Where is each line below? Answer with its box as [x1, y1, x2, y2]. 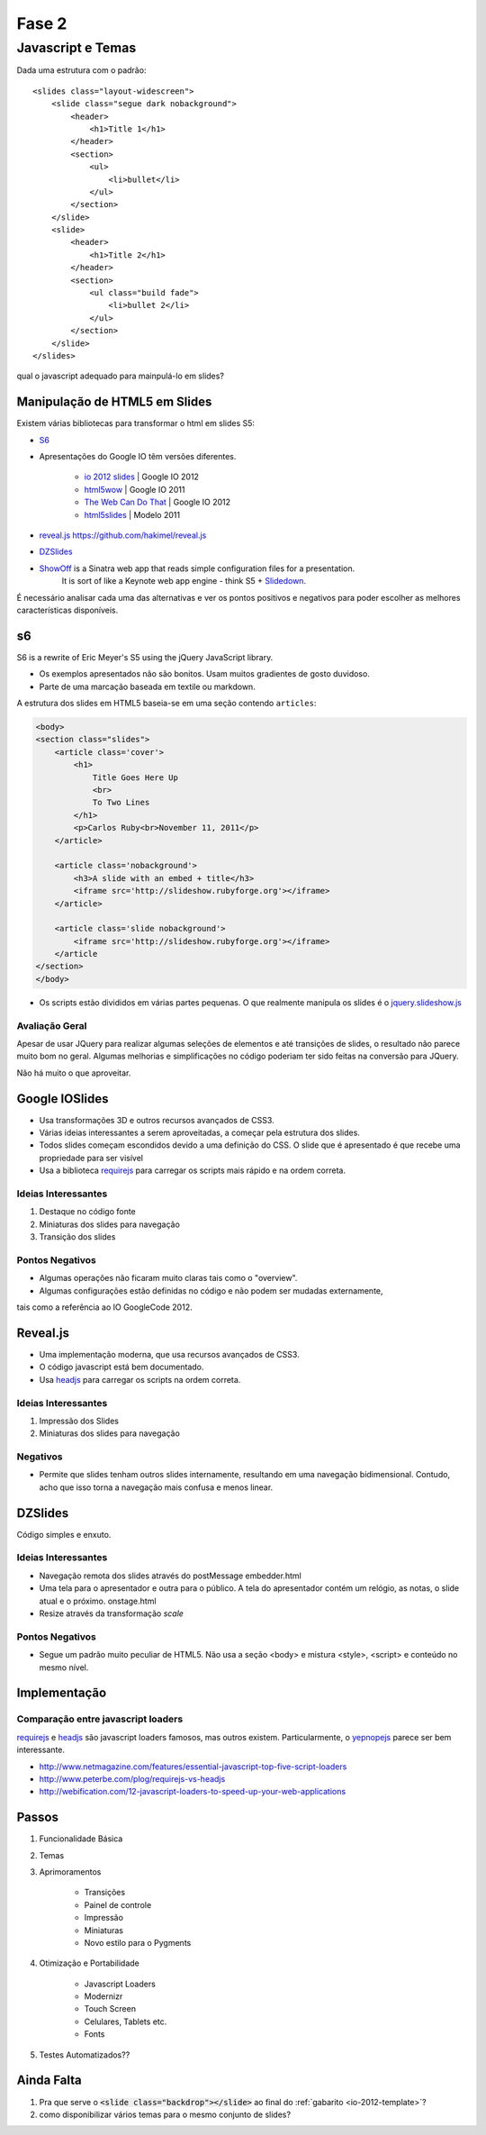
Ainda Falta [16, 2073, 83, 2088]
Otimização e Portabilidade [39, 1958, 139, 1968]
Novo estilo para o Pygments [84, 1937, 192, 1948]
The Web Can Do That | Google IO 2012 [84, 496, 231, 508]
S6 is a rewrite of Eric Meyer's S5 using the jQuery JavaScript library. [16, 651, 274, 662]
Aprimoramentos [39, 1866, 102, 1877]
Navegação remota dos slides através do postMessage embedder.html [39, 1570, 301, 1581]
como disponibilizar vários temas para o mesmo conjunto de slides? [39, 2109, 292, 2120]
